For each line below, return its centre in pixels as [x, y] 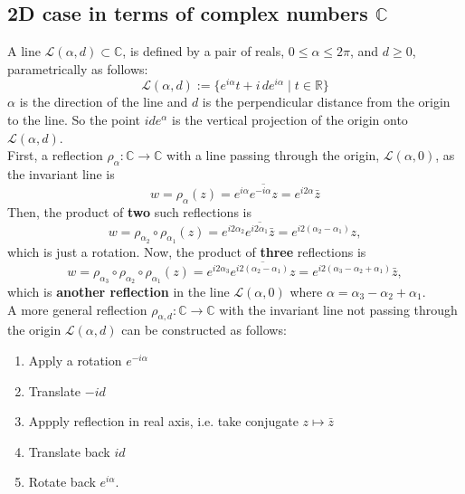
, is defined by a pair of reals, [204, 51]
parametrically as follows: [78, 68]
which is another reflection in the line [119, 291]
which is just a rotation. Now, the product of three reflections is [187, 251]
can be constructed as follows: [204, 330]
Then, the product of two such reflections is [129, 211]
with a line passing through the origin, [273, 155]
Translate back [69, 451]
